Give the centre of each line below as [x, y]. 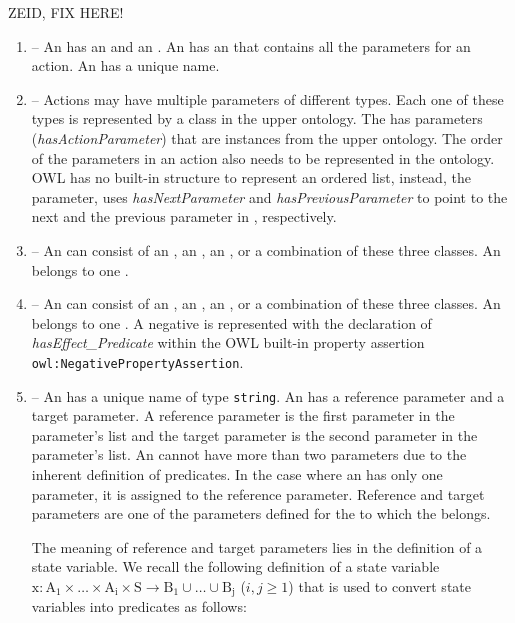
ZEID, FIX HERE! [66, 12]
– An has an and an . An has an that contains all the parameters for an [251, 45]
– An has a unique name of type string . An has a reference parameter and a [268, 395]
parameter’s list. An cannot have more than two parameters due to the [249, 454]
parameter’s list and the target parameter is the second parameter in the [254, 434]
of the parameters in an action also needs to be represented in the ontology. [263, 157]
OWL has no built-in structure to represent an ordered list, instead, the [251, 177]
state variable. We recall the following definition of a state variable [235, 566]
